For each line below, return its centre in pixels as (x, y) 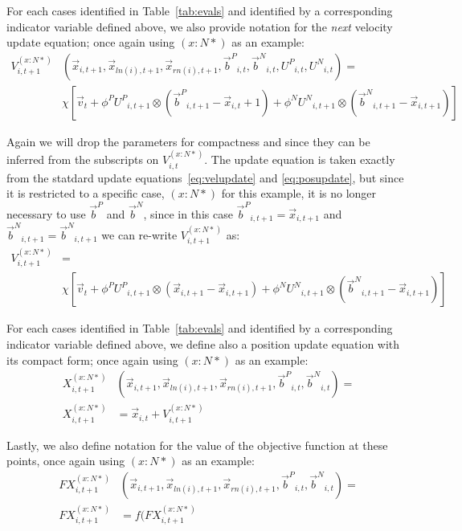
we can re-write (139, 234)
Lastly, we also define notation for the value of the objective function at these (197, 445)
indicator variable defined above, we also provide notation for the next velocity (200, 26)
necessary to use (46, 213)
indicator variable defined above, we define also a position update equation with (203, 344)
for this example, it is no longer (299, 193)
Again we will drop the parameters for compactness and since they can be (188, 141)
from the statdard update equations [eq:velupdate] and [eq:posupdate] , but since (205, 177)
